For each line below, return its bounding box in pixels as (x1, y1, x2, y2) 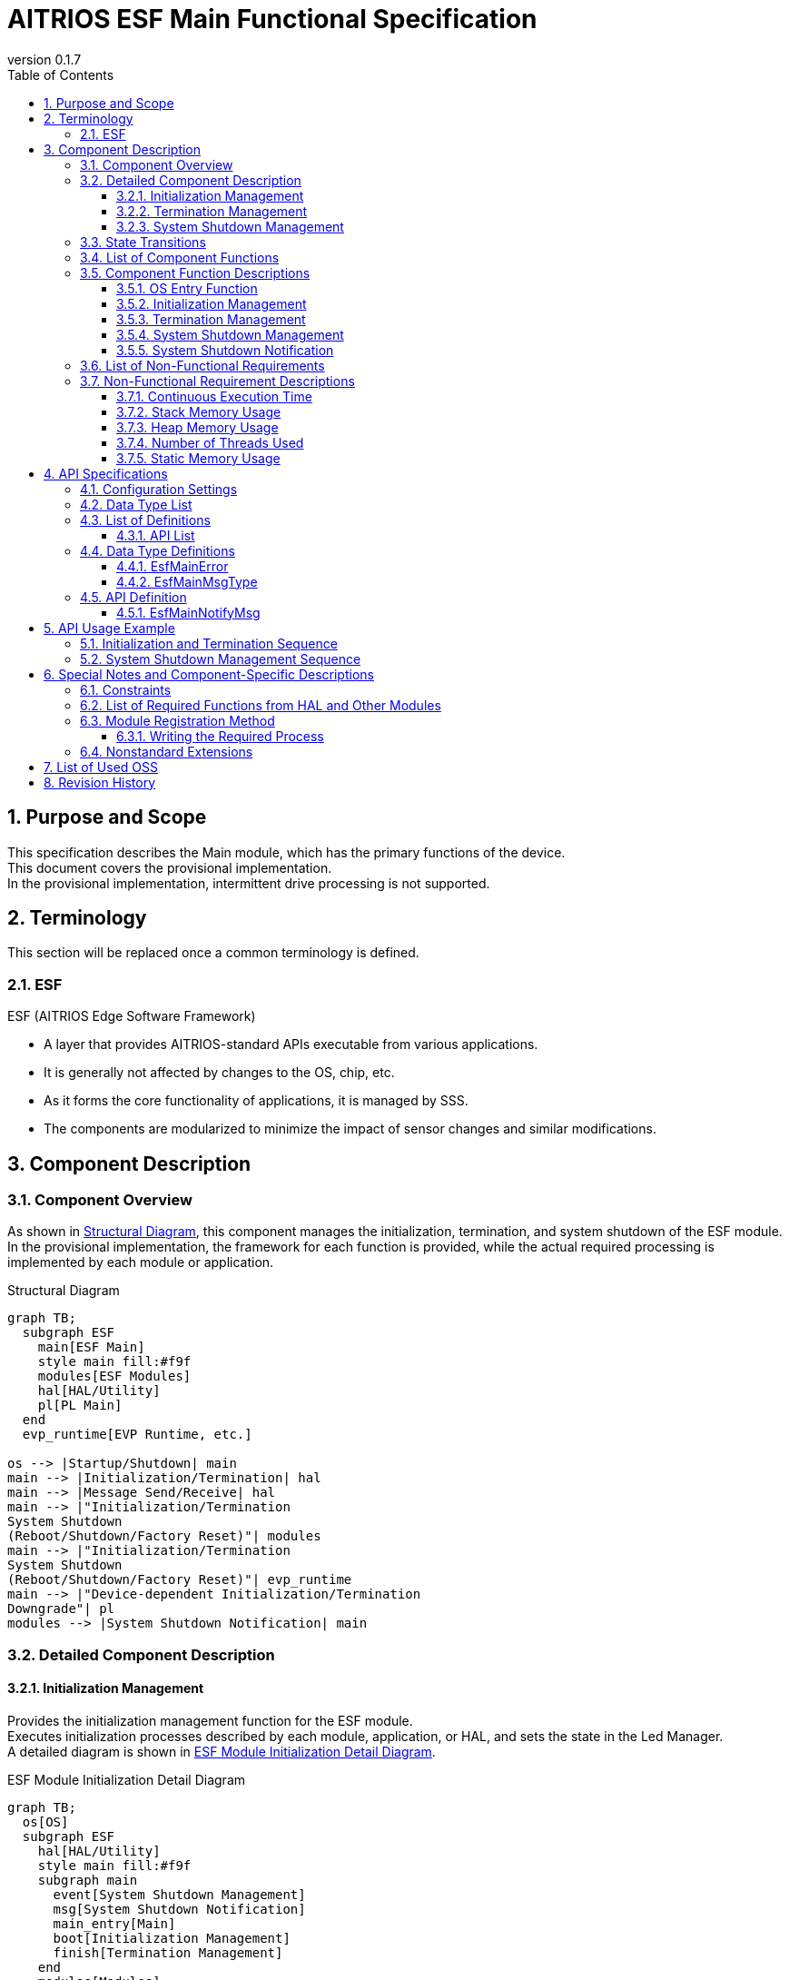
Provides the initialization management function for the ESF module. (7, 1713, 413, 1728)
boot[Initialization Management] (53, 1931, 291, 1945)
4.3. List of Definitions (80, 511, 211, 528)
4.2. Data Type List (80, 496, 192, 512)
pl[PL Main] (37, 1398, 123, 1413)
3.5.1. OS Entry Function (116, 280, 258, 296)
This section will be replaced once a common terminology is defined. (7, 945, 419, 961)
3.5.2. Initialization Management (116, 295, 307, 312)
